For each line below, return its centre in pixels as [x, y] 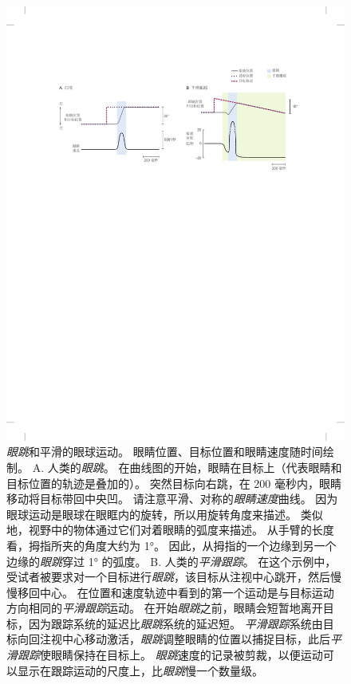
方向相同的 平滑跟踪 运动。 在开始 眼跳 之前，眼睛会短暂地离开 [165, 608]
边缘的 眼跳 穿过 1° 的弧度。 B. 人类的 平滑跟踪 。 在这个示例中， [172, 561]
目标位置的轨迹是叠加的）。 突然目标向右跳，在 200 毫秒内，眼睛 [174, 483]
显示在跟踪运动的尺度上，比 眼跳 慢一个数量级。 [140, 670]
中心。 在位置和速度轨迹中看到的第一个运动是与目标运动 [187, 592]
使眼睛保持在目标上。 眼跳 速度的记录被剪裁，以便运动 [181, 655]
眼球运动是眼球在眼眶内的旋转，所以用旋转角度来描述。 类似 [165, 514]
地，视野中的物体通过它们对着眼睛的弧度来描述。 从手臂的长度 [170, 530]
